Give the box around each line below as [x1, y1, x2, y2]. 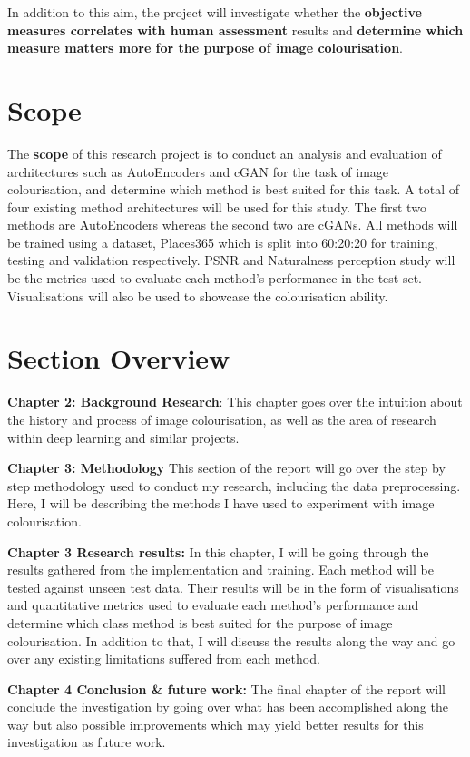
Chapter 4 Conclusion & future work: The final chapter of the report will [7, 679, 446, 698]
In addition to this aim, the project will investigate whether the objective [7, 3, 422, 21]
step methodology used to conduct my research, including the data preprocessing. [7, 476, 461, 495]
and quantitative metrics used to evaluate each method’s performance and [7, 595, 419, 614]
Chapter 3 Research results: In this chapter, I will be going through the [7, 542, 429, 561]
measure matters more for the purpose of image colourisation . [7, 38, 403, 57]
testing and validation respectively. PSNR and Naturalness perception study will [7, 251, 455, 270]
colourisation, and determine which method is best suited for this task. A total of [7, 180, 459, 199]
